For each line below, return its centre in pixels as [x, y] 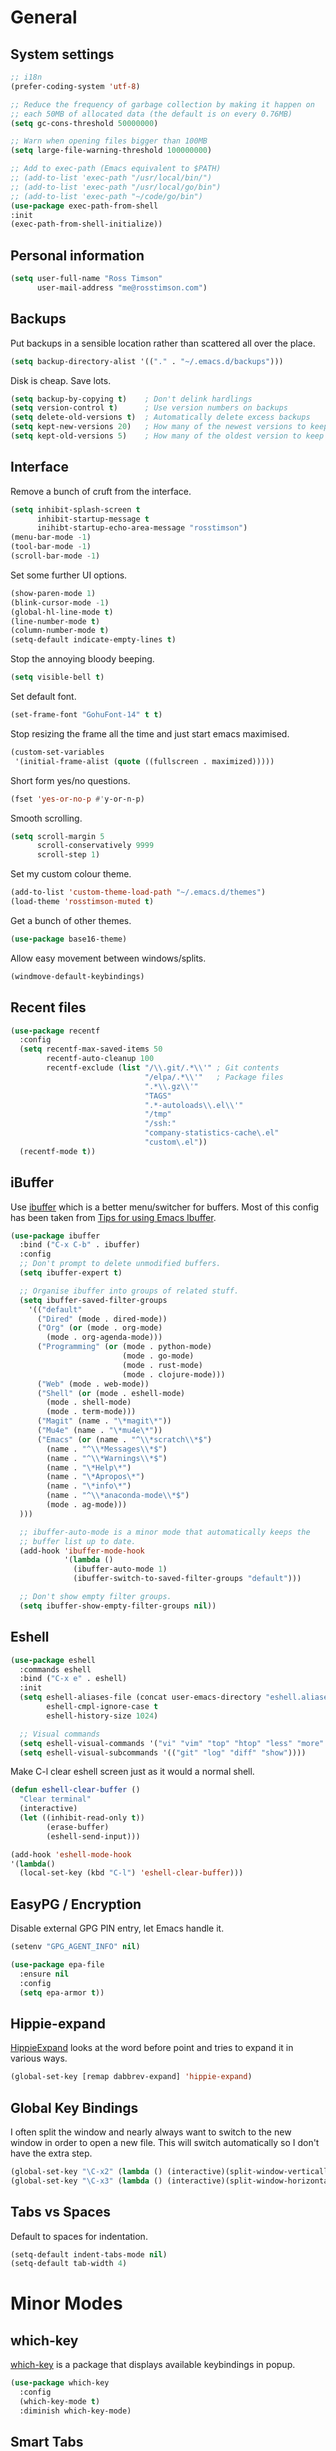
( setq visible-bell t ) [57, 677]
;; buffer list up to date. [78, 1541]
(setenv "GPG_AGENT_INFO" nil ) [75, 1947]
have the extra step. [51, 2153]
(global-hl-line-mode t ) [62, 612]
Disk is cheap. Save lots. [61, 380]
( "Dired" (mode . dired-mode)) [102, 1319]
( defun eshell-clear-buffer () [75, 1790]
